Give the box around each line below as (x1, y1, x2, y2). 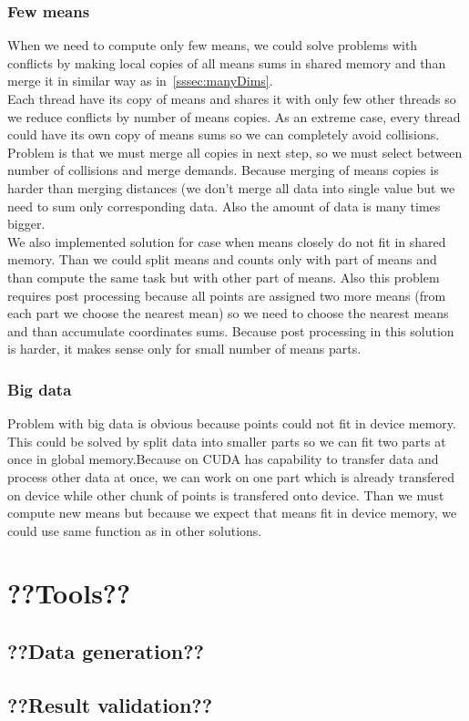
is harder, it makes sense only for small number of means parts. (7, 339, 362, 358)
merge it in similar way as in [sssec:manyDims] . (7, 71, 273, 90)
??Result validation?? (7, 690, 213, 718)
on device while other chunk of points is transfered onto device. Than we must (7, 485, 444, 504)
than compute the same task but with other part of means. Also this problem (7, 267, 440, 286)
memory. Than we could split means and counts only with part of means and (7, 250, 437, 269)
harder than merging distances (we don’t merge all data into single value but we (7, 178, 455, 197)
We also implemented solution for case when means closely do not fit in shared (7, 232, 446, 251)
